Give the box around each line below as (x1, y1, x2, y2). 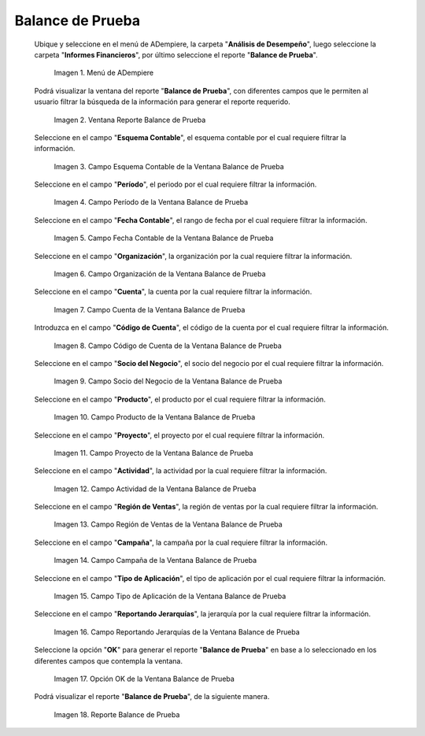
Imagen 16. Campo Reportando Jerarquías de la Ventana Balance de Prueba (54, 627, 301, 637)
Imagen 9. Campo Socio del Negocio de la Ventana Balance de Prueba (54, 376, 283, 386)
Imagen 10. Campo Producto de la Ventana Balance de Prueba (54, 412, 256, 422)
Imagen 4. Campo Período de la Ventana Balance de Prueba (54, 198, 249, 207)
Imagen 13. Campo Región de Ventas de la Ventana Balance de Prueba (54, 520, 283, 529)
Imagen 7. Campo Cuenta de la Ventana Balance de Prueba (54, 305, 246, 314)
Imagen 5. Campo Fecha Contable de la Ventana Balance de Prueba (54, 233, 274, 243)
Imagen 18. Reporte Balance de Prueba (54, 709, 180, 719)
